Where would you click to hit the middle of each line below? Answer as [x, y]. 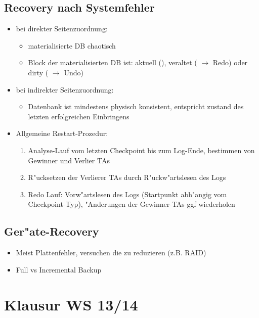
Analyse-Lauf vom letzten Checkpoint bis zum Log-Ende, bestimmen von [141, 150]
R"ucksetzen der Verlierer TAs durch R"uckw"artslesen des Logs [127, 177]
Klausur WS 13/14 [71, 304]
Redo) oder [230, 62]
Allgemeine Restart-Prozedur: [62, 133]
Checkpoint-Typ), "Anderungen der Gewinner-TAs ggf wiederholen [132, 204]
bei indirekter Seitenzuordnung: [65, 89]
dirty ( [38, 72]
